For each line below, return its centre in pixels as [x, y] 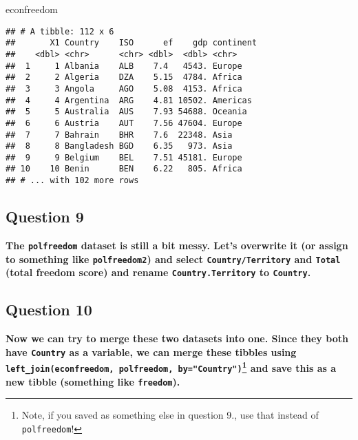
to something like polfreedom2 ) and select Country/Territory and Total [173, 259]
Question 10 [49, 310]
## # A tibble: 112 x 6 [60, 31]
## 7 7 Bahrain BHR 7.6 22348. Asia [119, 135]
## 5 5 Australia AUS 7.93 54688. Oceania [126, 112]
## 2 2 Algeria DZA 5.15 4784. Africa [124, 77]
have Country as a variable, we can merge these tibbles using [151, 352]
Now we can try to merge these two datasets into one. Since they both [177, 338]
